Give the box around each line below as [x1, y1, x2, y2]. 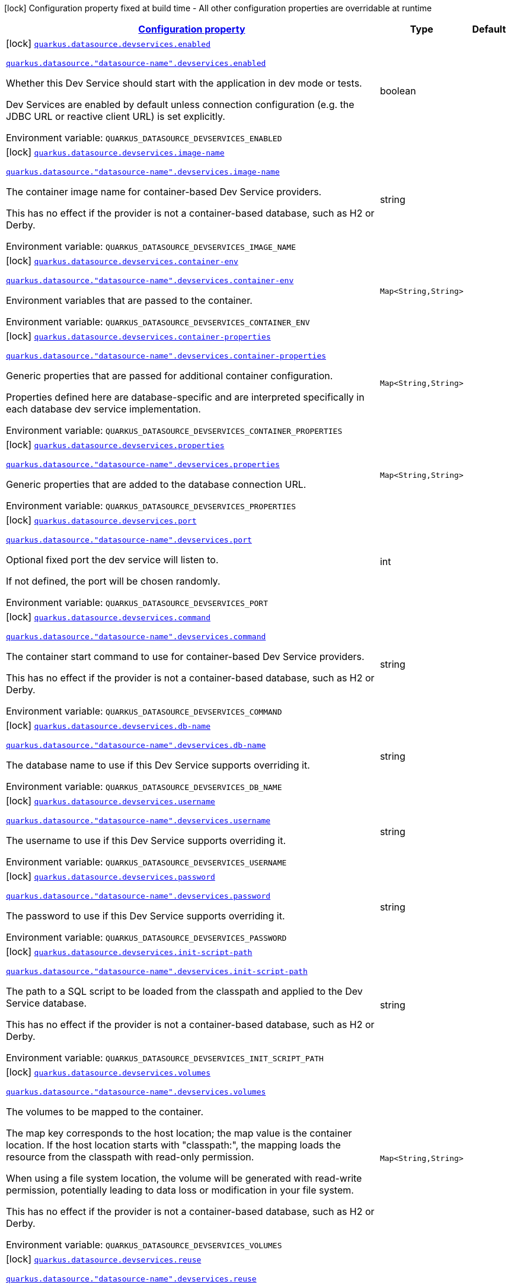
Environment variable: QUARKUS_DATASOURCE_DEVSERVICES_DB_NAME [6, 781, 282, 792]
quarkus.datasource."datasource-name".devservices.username [6, 816, 271, 825]
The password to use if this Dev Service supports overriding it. [6, 910, 285, 922]
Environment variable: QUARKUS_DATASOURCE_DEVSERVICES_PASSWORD [6, 931, 287, 943]
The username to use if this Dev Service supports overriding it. [6, 835, 286, 846]
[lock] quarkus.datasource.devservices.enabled [6, 37, 210, 49]
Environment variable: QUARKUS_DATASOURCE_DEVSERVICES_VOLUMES [6, 1239, 282, 1251]
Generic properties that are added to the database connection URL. [6, 478, 306, 490]
